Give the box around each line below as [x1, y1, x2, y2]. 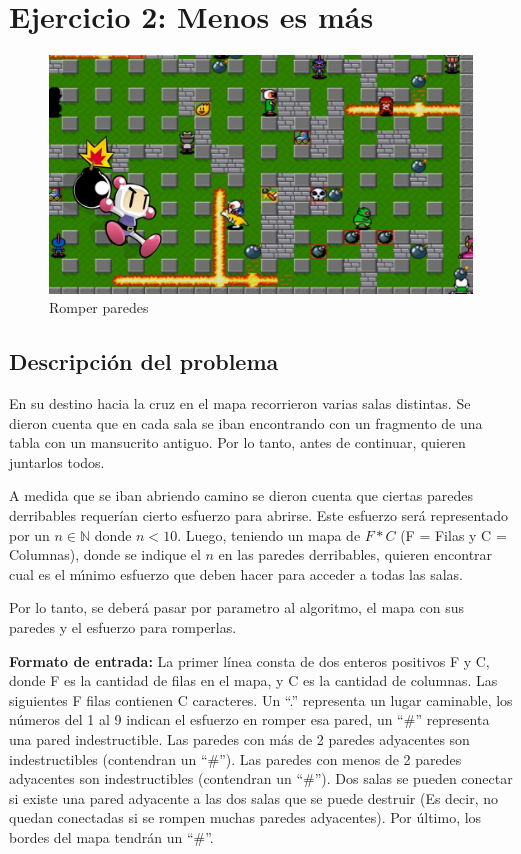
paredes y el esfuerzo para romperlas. [9, 616, 237, 637]
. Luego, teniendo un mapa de [177, 524, 361, 545]
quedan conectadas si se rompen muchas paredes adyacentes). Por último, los [9, 807, 482, 828]
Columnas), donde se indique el [9, 544, 201, 565]
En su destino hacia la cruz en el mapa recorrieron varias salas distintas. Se [9, 393, 471, 414]
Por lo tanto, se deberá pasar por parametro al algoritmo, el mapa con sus [9, 597, 464, 618]
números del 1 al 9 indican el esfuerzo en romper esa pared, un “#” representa [9, 709, 490, 730]
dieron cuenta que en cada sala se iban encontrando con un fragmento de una [9, 412, 483, 433]
